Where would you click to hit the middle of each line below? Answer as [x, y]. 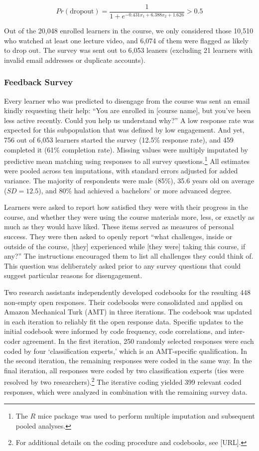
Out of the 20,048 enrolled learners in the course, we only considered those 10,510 [129, 31]
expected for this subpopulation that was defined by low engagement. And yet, [124, 130]
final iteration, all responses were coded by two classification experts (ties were [124, 370]
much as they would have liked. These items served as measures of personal [119, 226]
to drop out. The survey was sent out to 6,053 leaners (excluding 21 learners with [129, 50]
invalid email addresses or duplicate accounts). [75, 60]
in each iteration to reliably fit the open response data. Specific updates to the [124, 321]
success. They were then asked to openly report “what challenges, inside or [118, 236]
